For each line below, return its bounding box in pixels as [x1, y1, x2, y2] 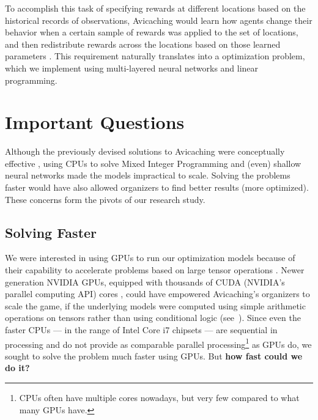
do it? [5, 361, 30, 374]
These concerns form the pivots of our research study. [5, 193, 205, 205]
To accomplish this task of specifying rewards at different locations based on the [5, 2, 306, 14]
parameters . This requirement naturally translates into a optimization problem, [5, 50, 305, 62]
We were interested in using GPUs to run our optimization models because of [5, 251, 295, 264]
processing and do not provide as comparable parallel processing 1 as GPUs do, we [5, 336, 312, 350]
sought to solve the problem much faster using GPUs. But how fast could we [5, 349, 303, 362]
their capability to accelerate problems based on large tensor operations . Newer [5, 263, 305, 276]
